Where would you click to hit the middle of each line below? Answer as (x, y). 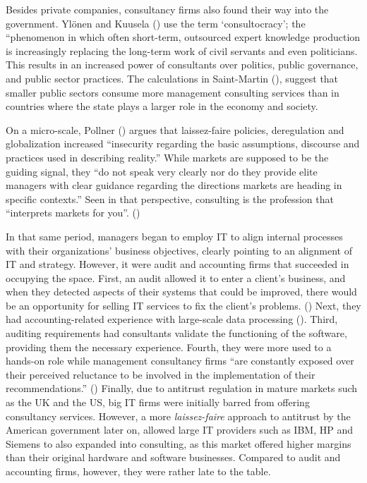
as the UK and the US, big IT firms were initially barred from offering (158, 402)
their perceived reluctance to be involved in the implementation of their (161, 374)
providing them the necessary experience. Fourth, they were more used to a (169, 347)
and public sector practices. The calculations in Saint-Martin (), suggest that (172, 78)
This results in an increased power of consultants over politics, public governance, (182, 65)
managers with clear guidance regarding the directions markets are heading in (174, 185)
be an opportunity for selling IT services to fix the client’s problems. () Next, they (183, 305)
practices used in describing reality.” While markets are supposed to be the (167, 157)
